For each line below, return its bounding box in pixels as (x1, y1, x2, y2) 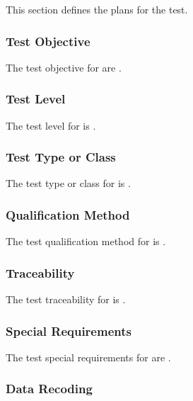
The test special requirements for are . (6, 349, 171, 364)
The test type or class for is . (6, 176, 131, 191)
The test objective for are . (6, 60, 122, 74)
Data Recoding (6, 380, 93, 397)
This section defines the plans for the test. (6, 2, 188, 16)
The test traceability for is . (6, 292, 126, 307)
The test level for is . (6, 118, 96, 132)
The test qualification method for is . (6, 234, 166, 249)
